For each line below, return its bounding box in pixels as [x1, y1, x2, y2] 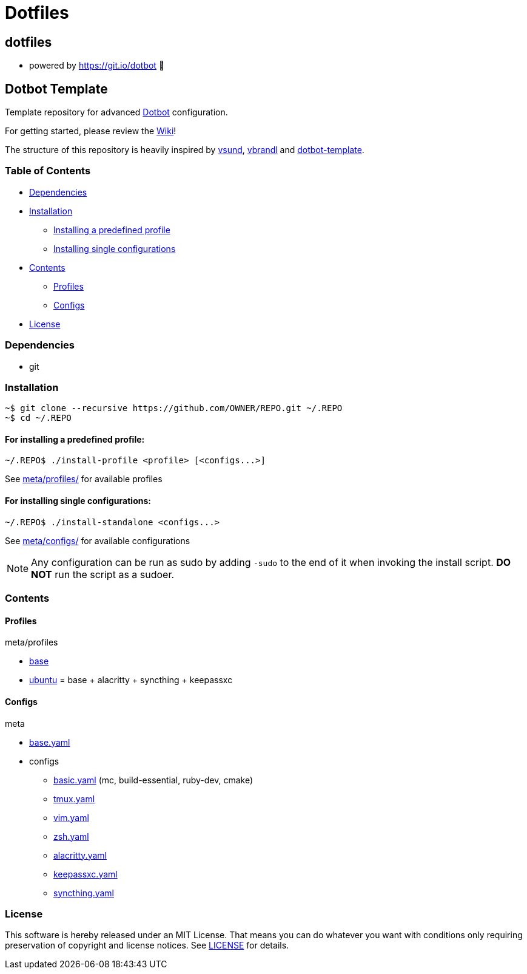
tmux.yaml [53, 793, 95, 804]
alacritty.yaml [53, 850, 107, 860]
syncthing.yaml [53, 887, 114, 898]
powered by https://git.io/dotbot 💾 [29, 60, 165, 71]
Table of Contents [5, 165, 91, 177]
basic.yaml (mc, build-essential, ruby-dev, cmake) [53, 774, 253, 785]
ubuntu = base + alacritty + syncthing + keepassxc [29, 675, 233, 686]
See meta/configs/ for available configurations [5, 535, 190, 546]
